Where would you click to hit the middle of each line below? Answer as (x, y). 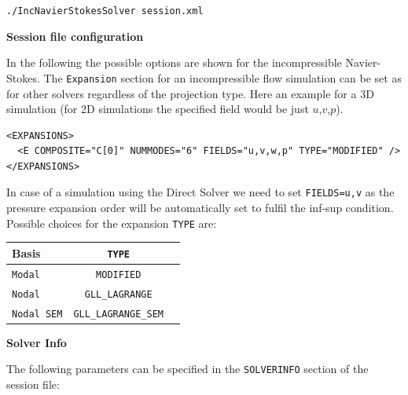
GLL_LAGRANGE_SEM (118, 314)
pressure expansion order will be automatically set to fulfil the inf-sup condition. (200, 208)
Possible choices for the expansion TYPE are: (112, 223)
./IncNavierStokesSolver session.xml (105, 11)
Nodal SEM (37, 314)
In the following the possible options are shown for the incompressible (174, 62)
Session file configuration (75, 36)
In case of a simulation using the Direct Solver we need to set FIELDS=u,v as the (200, 192)
